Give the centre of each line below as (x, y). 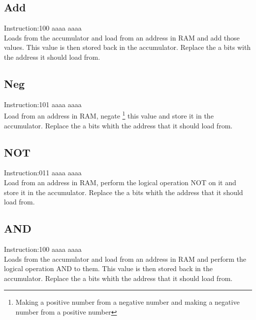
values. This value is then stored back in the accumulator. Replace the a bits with (128, 47)
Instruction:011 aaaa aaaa (43, 173)
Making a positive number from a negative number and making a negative (128, 302)
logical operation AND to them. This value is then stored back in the (108, 268)
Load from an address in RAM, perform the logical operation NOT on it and (120, 182)
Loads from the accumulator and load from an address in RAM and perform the (125, 259)
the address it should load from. (52, 57)
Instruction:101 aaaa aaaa (43, 104)
